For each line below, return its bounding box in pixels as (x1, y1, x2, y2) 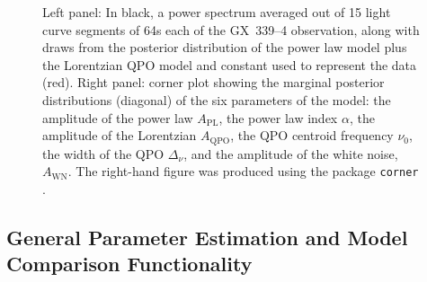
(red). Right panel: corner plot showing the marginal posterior (42, 73, 385, 92)
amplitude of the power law (42, 108, 193, 127)
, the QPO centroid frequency (230, 126, 394, 145)
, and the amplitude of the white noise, (183, 144, 398, 163)
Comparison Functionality (6, 250, 253, 278)
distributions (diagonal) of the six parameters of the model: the (42, 90, 391, 109)
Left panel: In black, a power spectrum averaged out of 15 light (42, 3, 391, 21)
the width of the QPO (42, 144, 165, 163)
